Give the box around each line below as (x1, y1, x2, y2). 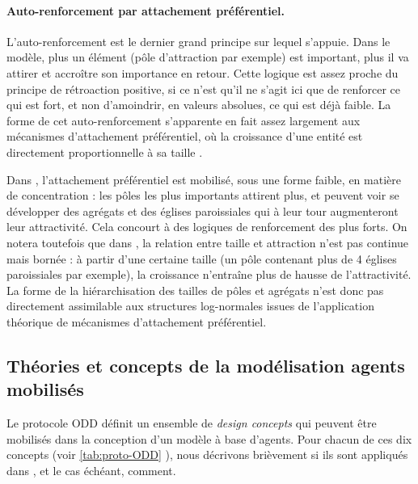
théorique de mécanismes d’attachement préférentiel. (6, 313, 267, 330)
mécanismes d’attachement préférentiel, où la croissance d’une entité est (6, 128, 363, 145)
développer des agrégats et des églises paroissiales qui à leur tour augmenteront (6, 202, 399, 219)
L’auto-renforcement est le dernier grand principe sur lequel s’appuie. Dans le (6, 32, 391, 49)
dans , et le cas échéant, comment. (6, 461, 176, 478)
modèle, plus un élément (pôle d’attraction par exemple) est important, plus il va (6, 48, 409, 65)
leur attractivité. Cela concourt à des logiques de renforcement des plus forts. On (6, 218, 407, 235)
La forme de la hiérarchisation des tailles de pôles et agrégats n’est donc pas (6, 281, 384, 298)
